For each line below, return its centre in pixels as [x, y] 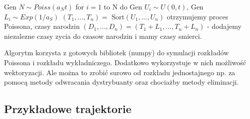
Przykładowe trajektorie [68, 109]
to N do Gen [123, 6]
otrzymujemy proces [198, 16]
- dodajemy [224, 26]
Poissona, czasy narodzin [42, 26]
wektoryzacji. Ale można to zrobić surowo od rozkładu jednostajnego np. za [120, 72]
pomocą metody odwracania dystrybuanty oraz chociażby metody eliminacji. [122, 82]
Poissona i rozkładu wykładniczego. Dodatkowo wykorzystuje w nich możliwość [125, 62]
